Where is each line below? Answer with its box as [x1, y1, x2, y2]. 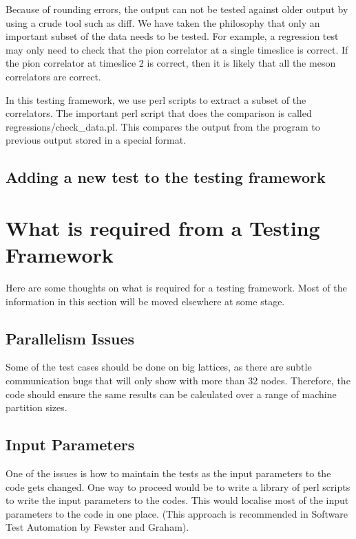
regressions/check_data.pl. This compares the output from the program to [6, 119, 320, 133]
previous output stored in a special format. [6, 133, 187, 147]
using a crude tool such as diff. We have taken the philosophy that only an [6, 15, 320, 30]
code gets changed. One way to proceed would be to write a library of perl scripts [6, 479, 350, 494]
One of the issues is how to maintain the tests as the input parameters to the [6, 466, 331, 480]
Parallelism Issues [6, 327, 135, 349]
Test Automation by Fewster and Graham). [6, 520, 189, 534]
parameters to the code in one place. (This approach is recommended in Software [6, 506, 348, 520]
